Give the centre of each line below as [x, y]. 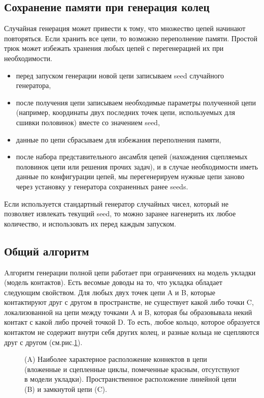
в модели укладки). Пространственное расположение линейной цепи [130, 379]
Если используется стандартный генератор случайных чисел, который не [116, 203]
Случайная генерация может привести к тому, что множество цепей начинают [125, 28]
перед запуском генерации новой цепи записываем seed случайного [120, 75]
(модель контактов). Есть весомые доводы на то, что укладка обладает [113, 282]
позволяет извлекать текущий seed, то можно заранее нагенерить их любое [120, 214]
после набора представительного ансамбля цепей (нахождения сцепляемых [132, 157]
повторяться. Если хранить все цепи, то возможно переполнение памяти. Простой [131, 38]
